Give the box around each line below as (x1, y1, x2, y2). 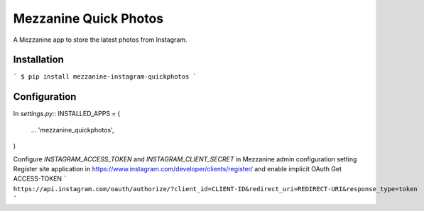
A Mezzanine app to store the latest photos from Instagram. (13, 35, 187, 44)
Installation (13, 54, 64, 66)
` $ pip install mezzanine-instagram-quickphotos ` (13, 73, 197, 81)
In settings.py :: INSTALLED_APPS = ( (13, 110, 121, 118)
